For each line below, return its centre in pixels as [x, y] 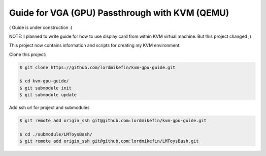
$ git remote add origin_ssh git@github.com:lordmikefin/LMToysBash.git [109, 141]
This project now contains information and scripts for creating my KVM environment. [95, 45]
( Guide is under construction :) [41, 27]
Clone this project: [28, 54]
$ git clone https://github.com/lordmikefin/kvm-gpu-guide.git [98, 67]
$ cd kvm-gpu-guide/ [44, 81]
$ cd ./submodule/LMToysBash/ [56, 134]
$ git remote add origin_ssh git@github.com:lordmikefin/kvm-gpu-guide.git [113, 121]
